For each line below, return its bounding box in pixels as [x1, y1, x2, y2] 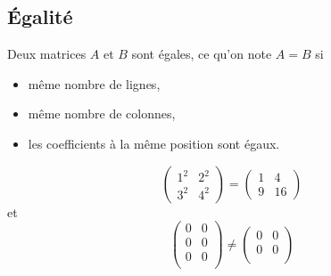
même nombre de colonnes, [28, 104, 176, 123]
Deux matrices [7, 45, 87, 63]
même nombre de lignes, [28, 74, 161, 93]
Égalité [7, 3, 73, 30]
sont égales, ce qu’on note [131, 45, 272, 63]
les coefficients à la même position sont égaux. [28, 134, 280, 152]
